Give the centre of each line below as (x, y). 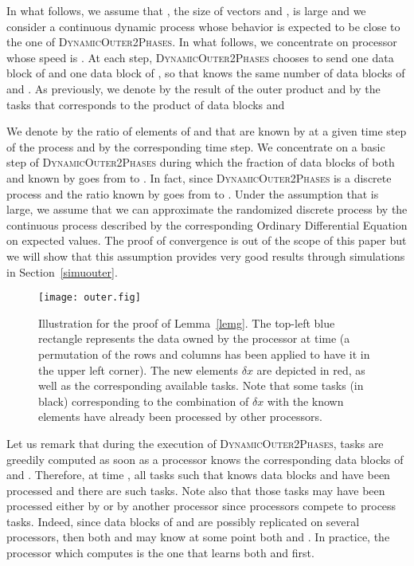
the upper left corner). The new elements (139, 369)
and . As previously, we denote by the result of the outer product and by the (193, 88)
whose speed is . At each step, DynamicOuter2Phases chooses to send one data (200, 57)
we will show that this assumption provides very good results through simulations (206, 255)
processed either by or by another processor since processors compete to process (201, 506)
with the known (305, 401)
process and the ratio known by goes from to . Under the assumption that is (193, 193)
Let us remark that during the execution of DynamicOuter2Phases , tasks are (195, 443)
